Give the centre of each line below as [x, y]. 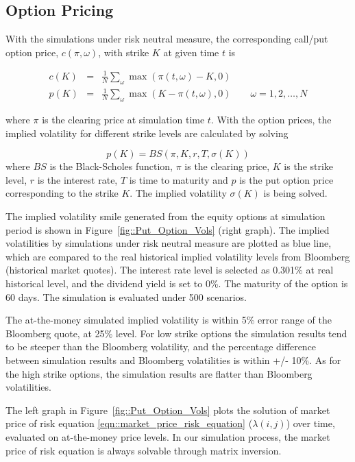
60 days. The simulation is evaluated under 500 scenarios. [126, 296]
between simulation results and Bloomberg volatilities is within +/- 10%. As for [173, 360]
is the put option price [286, 179]
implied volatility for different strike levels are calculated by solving [147, 133]
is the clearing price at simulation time [123, 120]
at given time [191, 52]
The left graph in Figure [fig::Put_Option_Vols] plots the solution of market [168, 410]
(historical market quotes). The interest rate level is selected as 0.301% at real [170, 270]
